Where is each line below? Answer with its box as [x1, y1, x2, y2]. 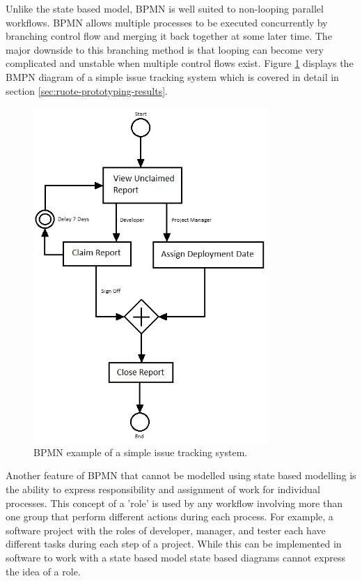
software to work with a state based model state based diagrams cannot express [6, 550, 345, 564]
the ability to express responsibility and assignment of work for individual [6, 481, 320, 496]
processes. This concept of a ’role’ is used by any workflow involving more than [6, 495, 343, 510]
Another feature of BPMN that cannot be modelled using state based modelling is [6, 468, 356, 483]
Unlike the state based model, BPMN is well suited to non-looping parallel [6, 1, 324, 15]
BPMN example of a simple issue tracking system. [33, 444, 248, 459]
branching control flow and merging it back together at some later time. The [6, 29, 332, 43]
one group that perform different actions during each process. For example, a [6, 509, 333, 524]
